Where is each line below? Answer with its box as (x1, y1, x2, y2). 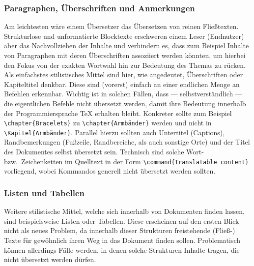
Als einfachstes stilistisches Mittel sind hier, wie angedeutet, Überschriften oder (4, 69, 243, 80)
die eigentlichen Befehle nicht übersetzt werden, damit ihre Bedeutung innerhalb (4, 98, 246, 108)
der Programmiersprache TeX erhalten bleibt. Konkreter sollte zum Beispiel (4, 108, 232, 118)
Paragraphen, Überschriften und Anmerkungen (4, 1, 195, 14)
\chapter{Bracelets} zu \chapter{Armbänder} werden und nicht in (4, 118, 212, 128)
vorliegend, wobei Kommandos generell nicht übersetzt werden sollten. (4, 166, 216, 176)
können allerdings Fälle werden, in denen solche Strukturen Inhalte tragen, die (4, 244, 240, 255)
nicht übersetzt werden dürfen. (4, 254, 96, 265)
